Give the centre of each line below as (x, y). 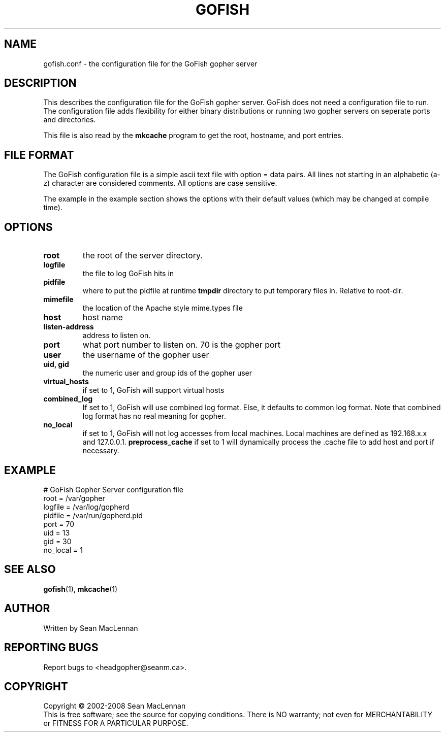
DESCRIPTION (40, 83)
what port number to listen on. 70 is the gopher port (182, 345)
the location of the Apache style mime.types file (163, 308)
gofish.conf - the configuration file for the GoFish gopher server (150, 63)
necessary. (101, 451)
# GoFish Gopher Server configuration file (113, 489)
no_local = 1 (63, 550)
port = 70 (59, 524)
